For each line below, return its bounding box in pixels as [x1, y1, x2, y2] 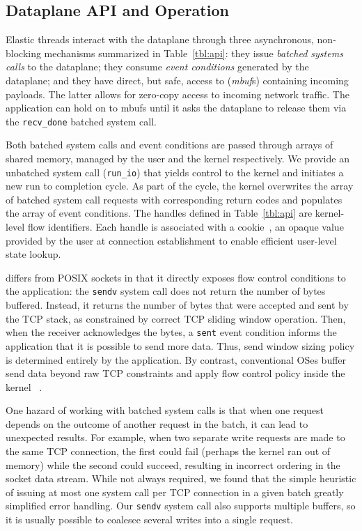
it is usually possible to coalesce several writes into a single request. [6, 512, 293, 527]
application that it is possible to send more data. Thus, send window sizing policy [6, 338, 355, 353]
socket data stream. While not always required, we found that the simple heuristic [6, 471, 356, 486]
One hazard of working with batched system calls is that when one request [6, 403, 324, 417]
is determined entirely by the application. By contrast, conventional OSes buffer [6, 352, 347, 367]
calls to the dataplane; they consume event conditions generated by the [6, 59, 309, 74]
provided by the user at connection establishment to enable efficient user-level [6, 233, 337, 247]
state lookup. [6, 247, 61, 261]
